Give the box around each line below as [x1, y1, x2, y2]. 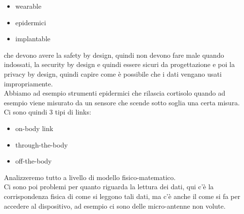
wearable [15, 1, 42, 11]
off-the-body [15, 156, 52, 166]
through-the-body [15, 139, 68, 149]
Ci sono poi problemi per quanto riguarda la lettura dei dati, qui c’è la [4, 181, 214, 192]
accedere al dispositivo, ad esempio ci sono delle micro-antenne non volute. [4, 200, 226, 211]
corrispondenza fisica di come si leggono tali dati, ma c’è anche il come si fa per [4, 191, 241, 201]
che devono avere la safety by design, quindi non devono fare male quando [4, 49, 224, 60]
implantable [15, 33, 50, 44]
